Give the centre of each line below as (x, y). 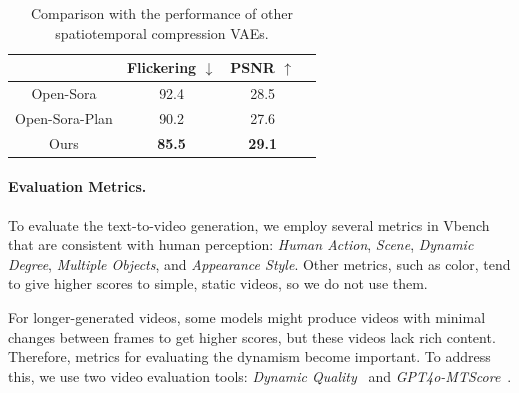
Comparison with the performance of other (162, 13)
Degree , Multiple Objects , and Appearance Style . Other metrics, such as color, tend (259, 263)
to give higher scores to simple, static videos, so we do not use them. (218, 283)
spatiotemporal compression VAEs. (162, 32)
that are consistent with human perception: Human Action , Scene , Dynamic (241, 244)
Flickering (161, 67)
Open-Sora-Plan (64, 117)
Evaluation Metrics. (77, 186)
